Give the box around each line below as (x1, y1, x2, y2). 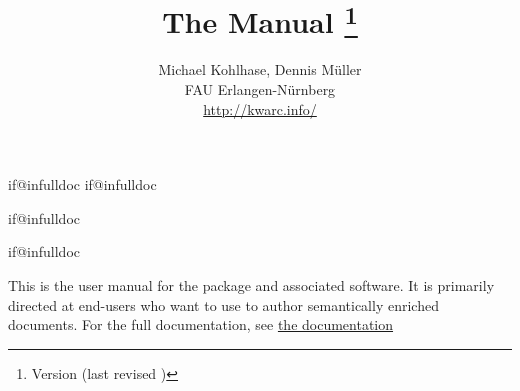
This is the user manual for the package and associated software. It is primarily (8, 275, 495, 296)
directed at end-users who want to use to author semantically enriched (8, 294, 439, 315)
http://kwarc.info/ (203, 98, 317, 119)
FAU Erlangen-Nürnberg (184, 79, 336, 100)
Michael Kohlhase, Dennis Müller (158, 59, 362, 80)
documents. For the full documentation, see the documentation (8, 314, 394, 335)
